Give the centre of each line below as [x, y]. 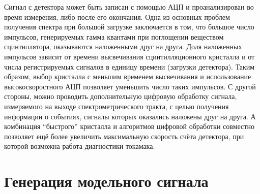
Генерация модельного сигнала [106, 181]
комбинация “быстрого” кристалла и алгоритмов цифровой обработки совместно [129, 126]
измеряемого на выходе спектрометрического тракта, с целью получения [117, 106]
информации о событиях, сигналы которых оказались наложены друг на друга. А [130, 116]
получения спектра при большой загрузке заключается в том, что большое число [129, 27]
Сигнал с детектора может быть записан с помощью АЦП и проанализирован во [129, 7]
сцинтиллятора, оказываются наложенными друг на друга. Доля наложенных [123, 46]
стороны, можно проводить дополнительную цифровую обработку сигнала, [121, 96]
